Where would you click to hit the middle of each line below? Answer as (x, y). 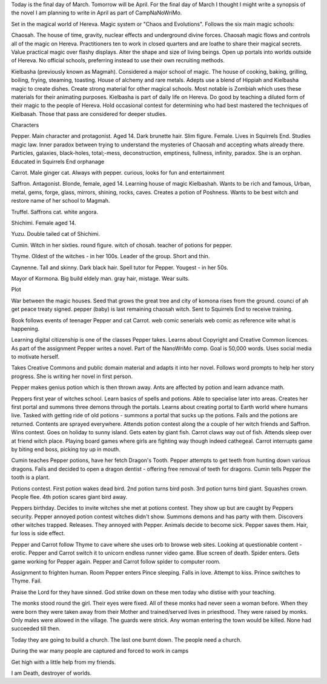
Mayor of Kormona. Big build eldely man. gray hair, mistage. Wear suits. (101, 278)
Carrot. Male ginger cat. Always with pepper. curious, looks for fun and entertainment (118, 173)
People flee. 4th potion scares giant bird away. (69, 497)
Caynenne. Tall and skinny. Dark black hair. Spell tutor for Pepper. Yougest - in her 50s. (120, 267)
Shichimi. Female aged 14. (44, 223)
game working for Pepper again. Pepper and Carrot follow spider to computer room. (116, 561)
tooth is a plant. (31, 477)
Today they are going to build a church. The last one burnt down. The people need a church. (126, 640)
